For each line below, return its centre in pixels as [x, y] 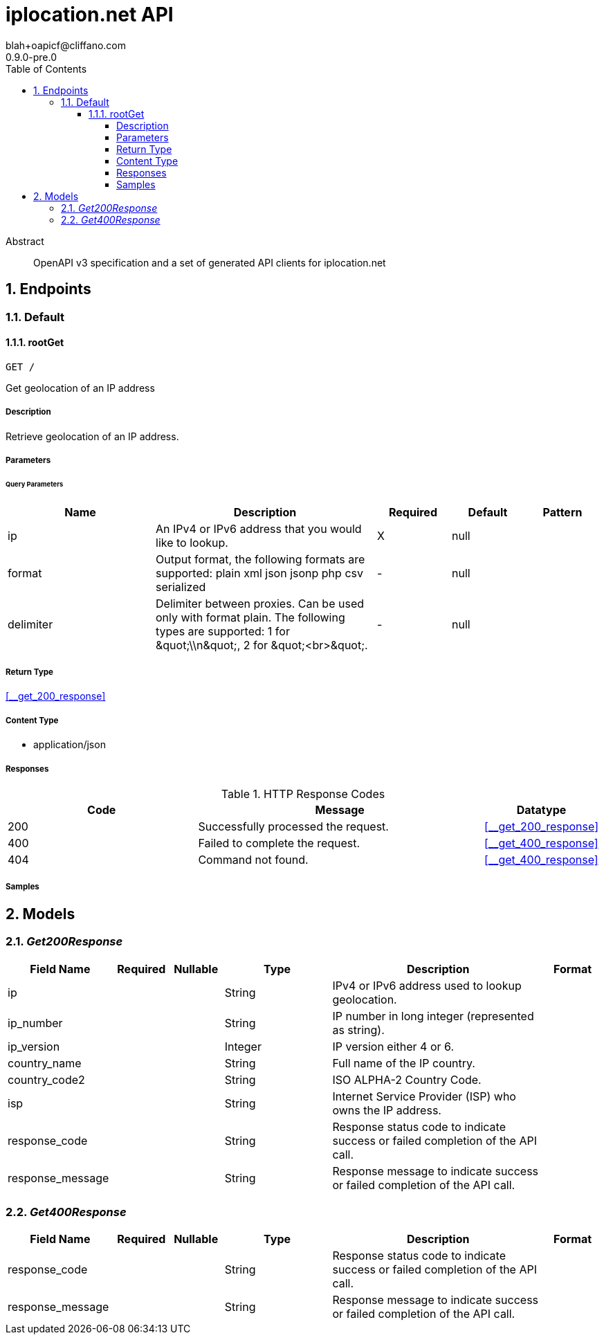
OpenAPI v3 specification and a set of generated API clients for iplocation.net [210, 262]
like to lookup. [192, 542]
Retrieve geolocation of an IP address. [92, 436]
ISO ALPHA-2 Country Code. [407, 1079]
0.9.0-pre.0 [31, 57]
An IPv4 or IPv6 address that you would [259, 528]
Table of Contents [46, 69]
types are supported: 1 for [223, 631]
